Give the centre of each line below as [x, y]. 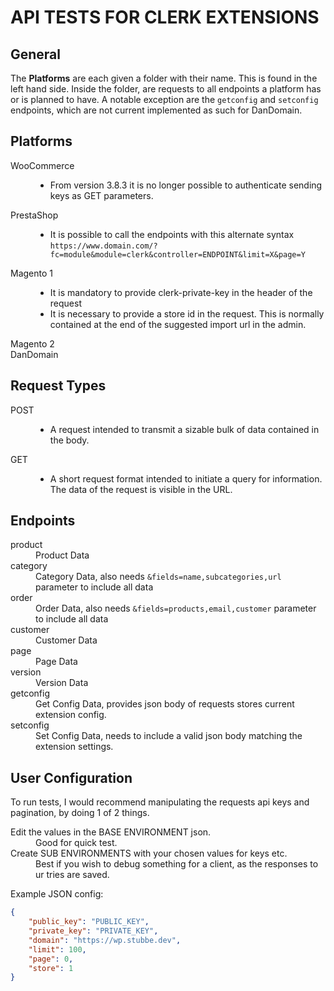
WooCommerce [42, 165]
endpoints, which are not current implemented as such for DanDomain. [156, 110]
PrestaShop [34, 215]
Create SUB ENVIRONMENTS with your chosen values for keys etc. [149, 853]
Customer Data [66, 640]
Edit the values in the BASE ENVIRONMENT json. [111, 832]
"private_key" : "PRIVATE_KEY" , [93, 931]
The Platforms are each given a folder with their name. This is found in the [164, 78]
